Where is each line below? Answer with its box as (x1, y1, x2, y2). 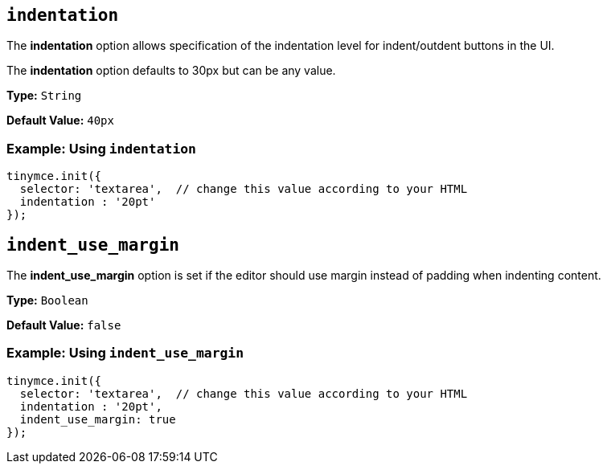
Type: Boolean (6, 293, 88, 308)
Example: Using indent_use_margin (6, 345, 244, 362)
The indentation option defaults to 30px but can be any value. (6, 63, 336, 78)
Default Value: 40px (6, 113, 114, 128)
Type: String (6, 88, 82, 103)
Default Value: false (6, 318, 121, 333)
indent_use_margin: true (19, 412, 176, 426)
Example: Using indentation (6, 140, 196, 157)
